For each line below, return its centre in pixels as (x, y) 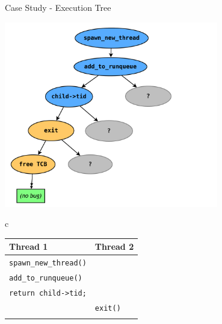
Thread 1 (29, 246)
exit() (108, 308)
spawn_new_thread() (48, 263)
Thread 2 (114, 246)
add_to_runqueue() (46, 278)
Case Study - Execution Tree (58, 7)
